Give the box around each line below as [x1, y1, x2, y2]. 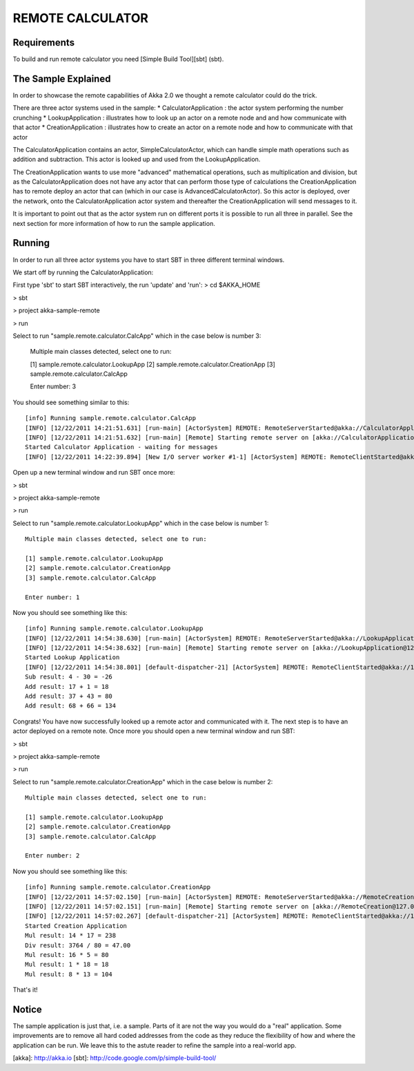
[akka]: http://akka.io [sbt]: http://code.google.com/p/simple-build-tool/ [12, 1054, 217, 1062]
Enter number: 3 [30, 382, 76, 390]
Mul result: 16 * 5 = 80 [25, 951, 109, 958]
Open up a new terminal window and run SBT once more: [12, 468, 175, 477]
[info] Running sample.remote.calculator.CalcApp [25, 415, 197, 422]
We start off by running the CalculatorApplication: [12, 268, 154, 276]
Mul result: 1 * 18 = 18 [25, 960, 109, 969]
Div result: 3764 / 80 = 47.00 [25, 941, 131, 949]
